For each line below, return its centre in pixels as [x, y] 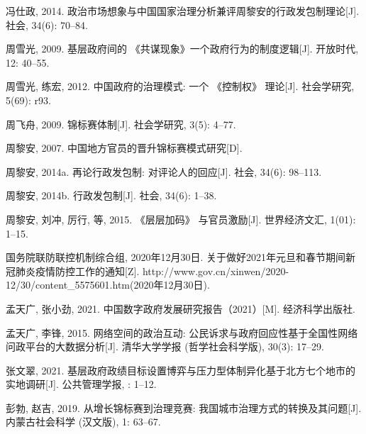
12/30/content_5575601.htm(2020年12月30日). [108, 285]
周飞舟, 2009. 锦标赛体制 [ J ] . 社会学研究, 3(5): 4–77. [121, 124]
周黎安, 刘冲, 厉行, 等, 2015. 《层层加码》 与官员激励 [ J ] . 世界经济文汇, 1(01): [181, 219]
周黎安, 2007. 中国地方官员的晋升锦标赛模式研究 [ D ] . [124, 148]
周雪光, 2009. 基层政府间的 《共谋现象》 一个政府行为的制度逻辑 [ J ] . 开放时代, [182, 49]
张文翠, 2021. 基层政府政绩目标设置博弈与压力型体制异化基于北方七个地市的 [181, 370]
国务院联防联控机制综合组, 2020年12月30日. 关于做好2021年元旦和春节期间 [176, 257]
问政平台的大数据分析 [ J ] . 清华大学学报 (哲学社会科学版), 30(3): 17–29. [165, 346]
